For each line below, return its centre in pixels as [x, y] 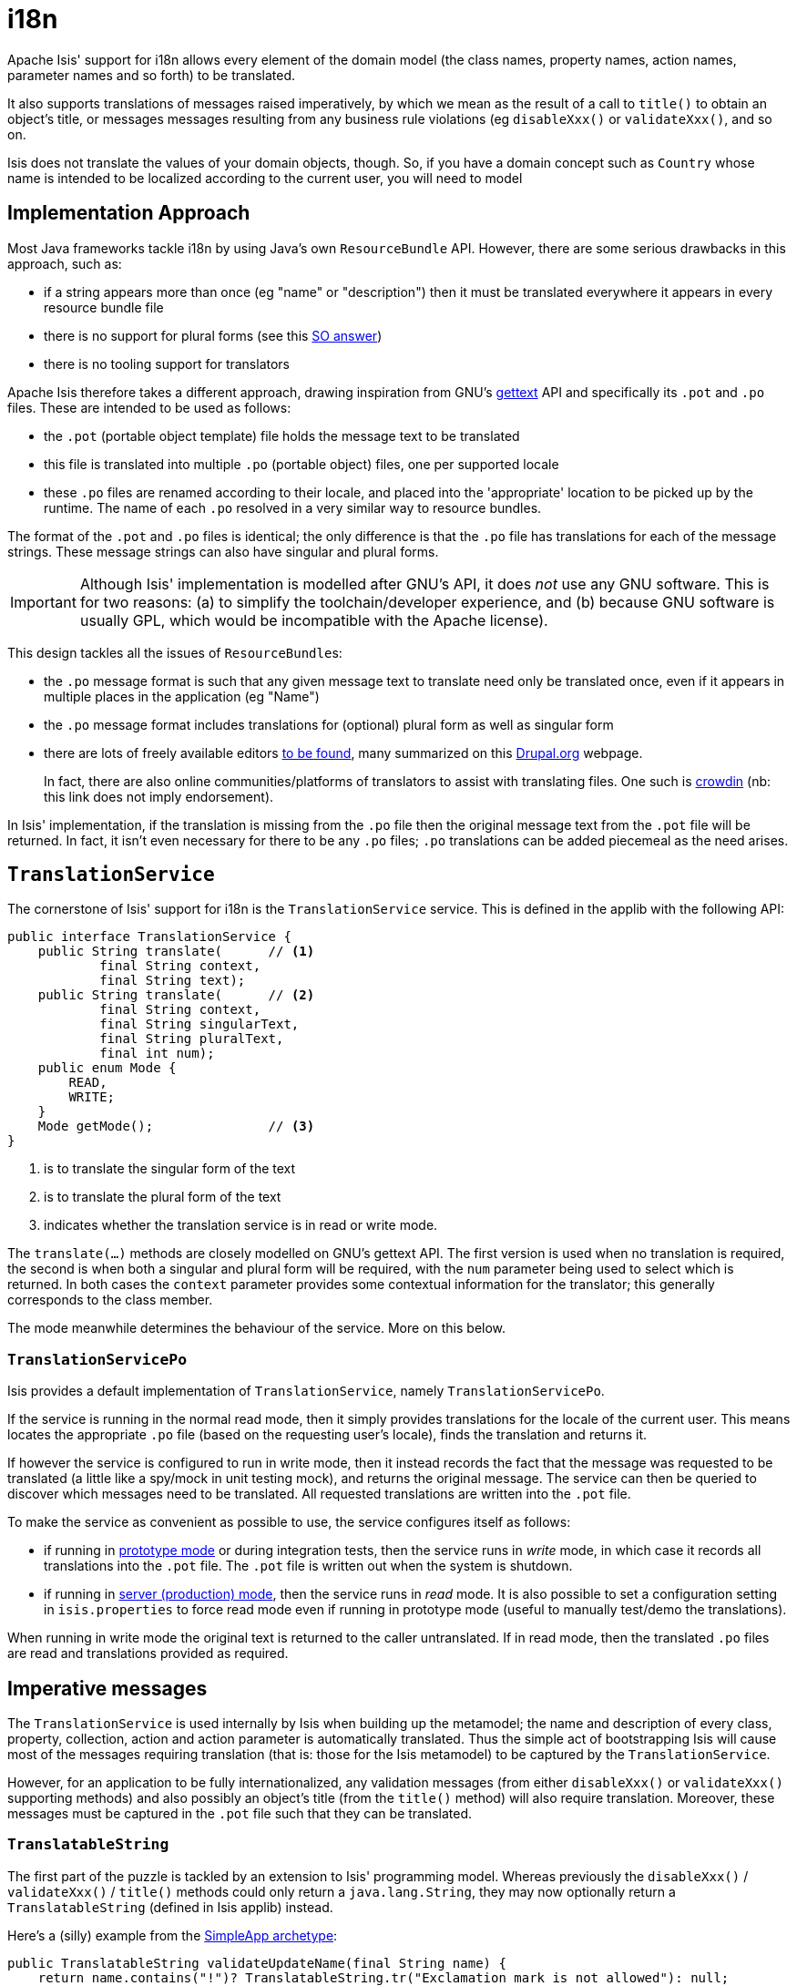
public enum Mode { [107, 1068]
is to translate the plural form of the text [163, 1197]
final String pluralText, [192, 1039]
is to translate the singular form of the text [170, 1169]
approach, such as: [65, 263]
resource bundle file [104, 307]
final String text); [173, 981]
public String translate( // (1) [176, 952]
